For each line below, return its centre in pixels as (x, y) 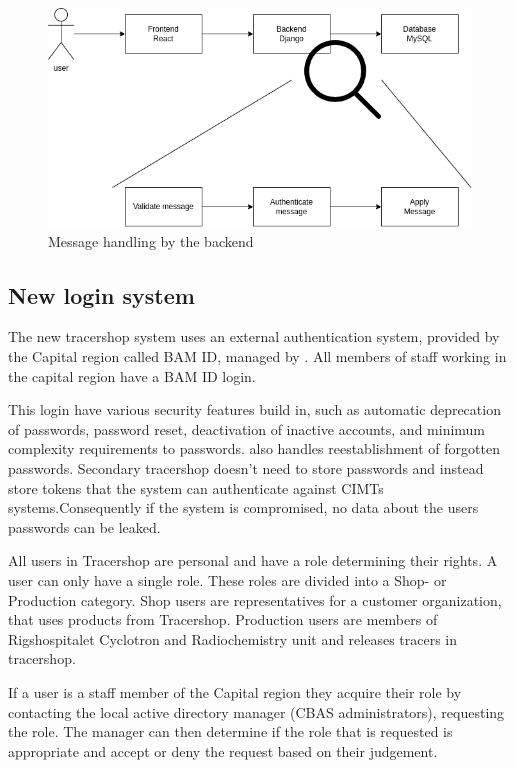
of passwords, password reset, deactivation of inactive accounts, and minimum (247, 428)
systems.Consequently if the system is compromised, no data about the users (243, 507)
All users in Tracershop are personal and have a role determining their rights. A (253, 560)
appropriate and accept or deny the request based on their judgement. (223, 750)
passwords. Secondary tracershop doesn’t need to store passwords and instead (246, 467)
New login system (101, 294)
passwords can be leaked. (84, 526)
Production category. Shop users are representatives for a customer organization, (255, 599)
